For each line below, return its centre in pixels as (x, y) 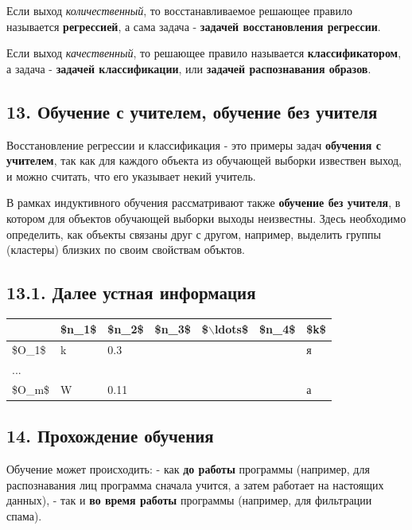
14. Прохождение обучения (110, 436)
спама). (24, 516)
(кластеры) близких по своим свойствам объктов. (126, 249)
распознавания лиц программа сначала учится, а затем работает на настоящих (195, 484)
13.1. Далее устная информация (131, 292)
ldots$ (231, 329)
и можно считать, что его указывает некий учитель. (131, 175)
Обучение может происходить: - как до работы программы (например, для (188, 469)
